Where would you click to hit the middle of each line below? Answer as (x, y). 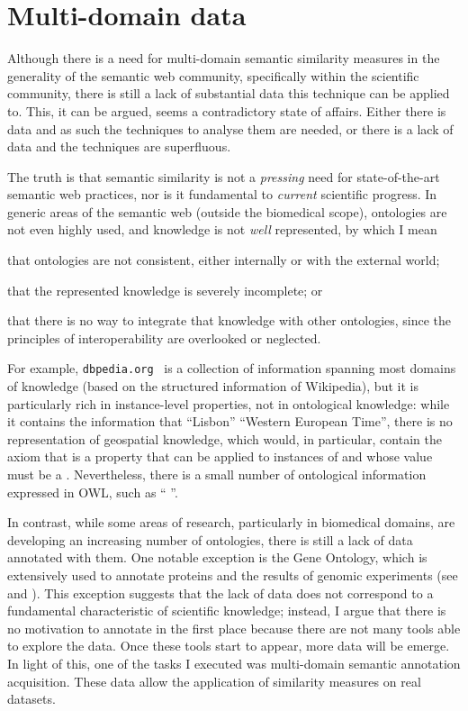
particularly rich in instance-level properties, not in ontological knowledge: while (229, 403)
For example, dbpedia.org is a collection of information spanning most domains (232, 368)
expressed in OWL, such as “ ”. (93, 492)
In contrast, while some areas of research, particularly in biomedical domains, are (231, 522)
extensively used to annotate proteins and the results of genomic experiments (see (233, 575)
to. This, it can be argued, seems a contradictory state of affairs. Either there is (227, 110)
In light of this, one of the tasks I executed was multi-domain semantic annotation (234, 663)
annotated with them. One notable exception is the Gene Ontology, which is (217, 557)
